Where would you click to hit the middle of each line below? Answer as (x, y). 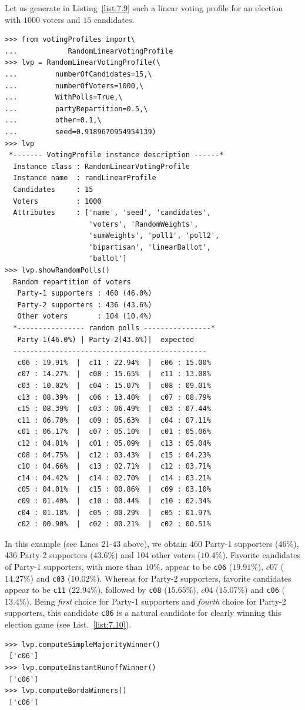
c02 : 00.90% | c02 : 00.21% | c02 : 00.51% (114, 524)
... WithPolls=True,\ (64, 97)
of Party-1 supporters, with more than (74, 566)
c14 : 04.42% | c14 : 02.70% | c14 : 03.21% (114, 478)
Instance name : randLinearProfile (85, 178)
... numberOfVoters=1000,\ (74, 86)
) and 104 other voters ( (158, 555)
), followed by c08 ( (132, 590)
